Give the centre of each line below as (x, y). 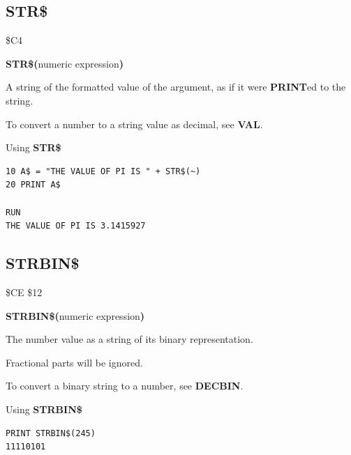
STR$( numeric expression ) (65, 63)
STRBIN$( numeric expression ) (75, 315)
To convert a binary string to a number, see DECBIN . (125, 386)
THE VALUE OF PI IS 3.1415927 (76, 226)
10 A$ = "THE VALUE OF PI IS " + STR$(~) (103, 171)
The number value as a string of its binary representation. (129, 339)
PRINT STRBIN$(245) (51, 433)
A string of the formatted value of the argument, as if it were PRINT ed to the (176, 87)
